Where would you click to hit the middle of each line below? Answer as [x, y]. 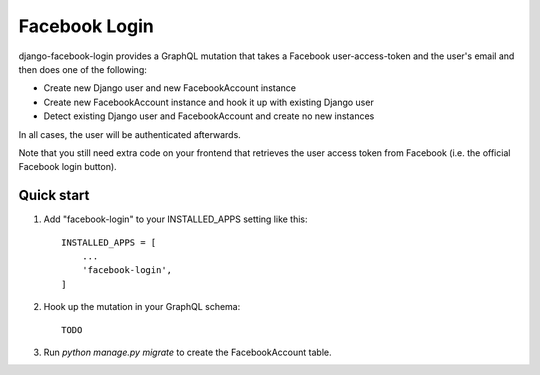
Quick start [54, 195]
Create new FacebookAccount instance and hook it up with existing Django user [208, 102]
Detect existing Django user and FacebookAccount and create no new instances [209, 116]
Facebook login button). [67, 167]
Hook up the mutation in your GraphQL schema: [142, 307]
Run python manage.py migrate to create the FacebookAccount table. [187, 352]
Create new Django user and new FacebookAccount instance [170, 88]
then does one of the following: [82, 69]
